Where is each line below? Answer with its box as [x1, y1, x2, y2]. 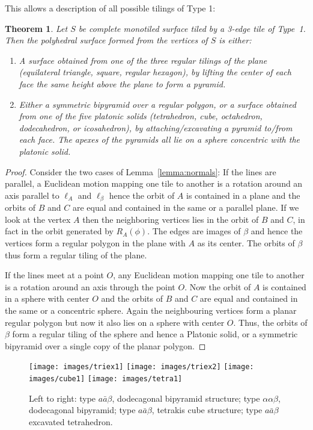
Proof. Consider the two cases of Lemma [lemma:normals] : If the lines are [5, 165, 276, 178]
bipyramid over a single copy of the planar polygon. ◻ [5, 339, 206, 352]
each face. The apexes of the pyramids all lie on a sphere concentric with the [19, 133, 300, 146]
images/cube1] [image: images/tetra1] [29, 374, 183, 383]
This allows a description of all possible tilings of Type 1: [5, 2, 216, 14]
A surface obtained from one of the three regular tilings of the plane [19, 54, 267, 66]
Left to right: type [29, 391, 96, 404]
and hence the [251, 225, 303, 237]
